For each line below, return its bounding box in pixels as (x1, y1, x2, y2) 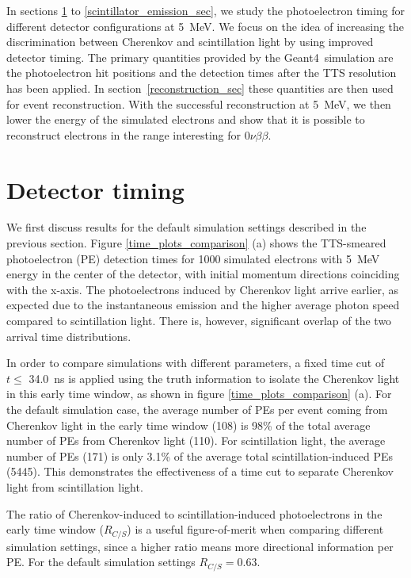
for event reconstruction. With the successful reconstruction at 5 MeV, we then (6, 95, 391, 112)
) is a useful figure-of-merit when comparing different (127, 521, 384, 538)
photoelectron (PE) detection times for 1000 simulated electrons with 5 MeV (6, 250, 380, 266)
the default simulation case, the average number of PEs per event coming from (6, 401, 388, 417)
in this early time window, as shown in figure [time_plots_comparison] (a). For (6, 385, 392, 402)
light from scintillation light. (6, 478, 143, 495)
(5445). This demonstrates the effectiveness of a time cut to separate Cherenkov (6, 463, 394, 480)
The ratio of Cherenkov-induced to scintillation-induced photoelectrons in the (6, 505, 382, 522)
